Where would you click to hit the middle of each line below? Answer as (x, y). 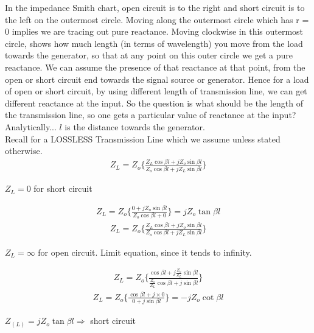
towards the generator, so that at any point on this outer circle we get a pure (149, 55)
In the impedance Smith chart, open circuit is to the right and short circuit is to (155, 7)
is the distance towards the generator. (135, 126)
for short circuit (63, 188)
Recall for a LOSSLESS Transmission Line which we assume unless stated (143, 138)
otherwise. (24, 151)
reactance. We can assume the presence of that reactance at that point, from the (155, 67)
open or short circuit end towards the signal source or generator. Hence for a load (157, 79)
